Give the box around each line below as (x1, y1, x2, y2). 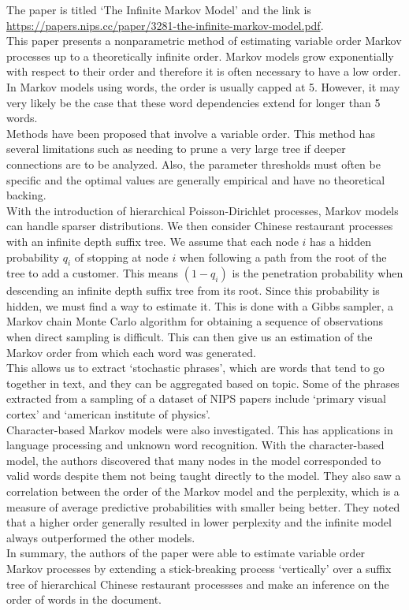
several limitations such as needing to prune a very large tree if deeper (6, 140, 346, 157)
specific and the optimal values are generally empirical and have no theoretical (6, 171, 385, 188)
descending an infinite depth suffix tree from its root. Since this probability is (6, 282, 380, 299)
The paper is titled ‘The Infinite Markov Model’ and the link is (6, 2, 311, 17)
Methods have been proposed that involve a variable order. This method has (6, 125, 375, 141)
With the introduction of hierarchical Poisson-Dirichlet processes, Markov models (6, 202, 399, 218)
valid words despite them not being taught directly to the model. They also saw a (6, 467, 401, 484)
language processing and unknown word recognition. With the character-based (6, 437, 385, 453)
